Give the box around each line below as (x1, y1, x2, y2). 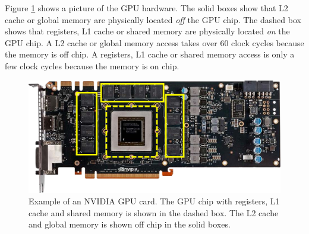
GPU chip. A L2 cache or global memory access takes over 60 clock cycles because (5, 36, 304, 49)
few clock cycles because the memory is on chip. (5, 59, 179, 72)
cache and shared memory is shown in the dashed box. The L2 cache (29, 206, 279, 219)
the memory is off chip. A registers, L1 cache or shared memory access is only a (5, 48, 295, 60)
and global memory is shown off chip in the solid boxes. (29, 218, 231, 230)
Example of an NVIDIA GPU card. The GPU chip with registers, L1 (29, 195, 280, 207)
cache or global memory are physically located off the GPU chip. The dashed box (5, 13, 301, 25)
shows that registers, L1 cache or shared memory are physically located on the (5, 25, 290, 37)
